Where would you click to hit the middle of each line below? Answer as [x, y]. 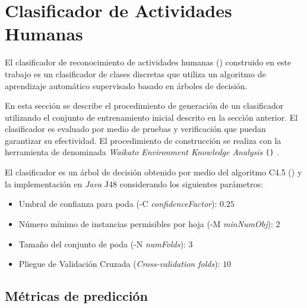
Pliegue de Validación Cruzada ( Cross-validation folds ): [119, 264]
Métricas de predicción [76, 296]
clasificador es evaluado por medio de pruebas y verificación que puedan [135, 129]
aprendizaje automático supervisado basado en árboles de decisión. [126, 85]
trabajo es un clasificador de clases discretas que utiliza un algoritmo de [135, 73]
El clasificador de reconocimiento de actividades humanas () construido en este [148, 62]
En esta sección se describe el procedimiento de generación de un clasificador [144, 106]
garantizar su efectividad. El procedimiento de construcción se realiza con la [143, 140]
